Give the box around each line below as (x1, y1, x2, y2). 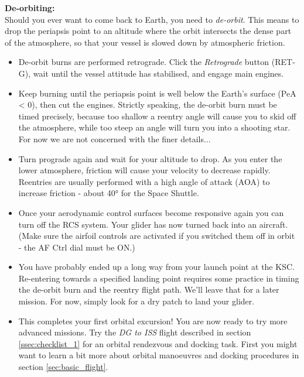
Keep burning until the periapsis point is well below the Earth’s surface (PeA (18, 87, 296, 99)
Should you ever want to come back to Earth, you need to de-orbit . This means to (5, 13, 299, 25)
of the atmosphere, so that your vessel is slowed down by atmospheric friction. (5, 36, 285, 48)
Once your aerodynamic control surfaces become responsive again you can (18, 206, 284, 218)
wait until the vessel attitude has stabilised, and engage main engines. (33, 67, 284, 79)
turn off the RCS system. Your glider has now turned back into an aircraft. (18, 218, 288, 230)
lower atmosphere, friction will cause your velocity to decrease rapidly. (18, 164, 271, 176)
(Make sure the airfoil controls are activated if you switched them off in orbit (18, 229, 295, 242)
